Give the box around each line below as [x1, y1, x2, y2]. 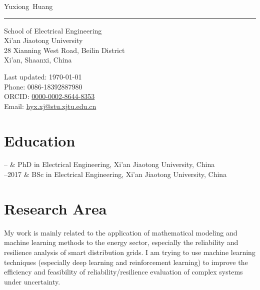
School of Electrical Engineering [4, 25, 102, 35]
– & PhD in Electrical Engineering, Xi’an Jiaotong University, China [4, 159, 215, 169]
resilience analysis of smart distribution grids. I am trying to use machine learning [4, 246, 255, 257]
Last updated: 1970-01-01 [4, 71, 82, 81]
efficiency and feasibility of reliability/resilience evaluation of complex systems [4, 266, 243, 277]
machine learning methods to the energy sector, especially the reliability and [4, 237, 238, 247]
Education [4, 130, 75, 150]
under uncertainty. [4, 276, 60, 286]
